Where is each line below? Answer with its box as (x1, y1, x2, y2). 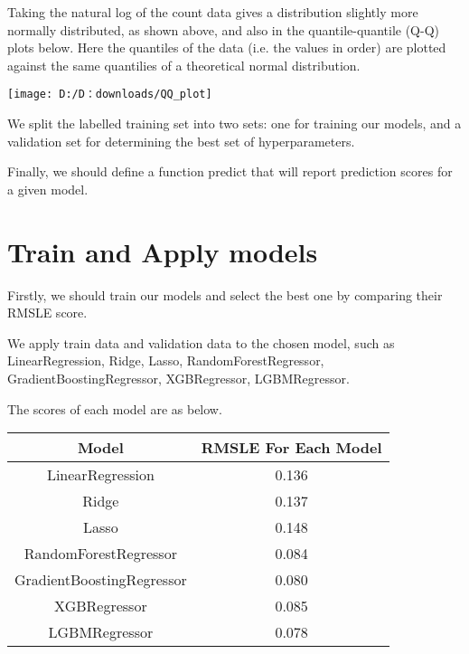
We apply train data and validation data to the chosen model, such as (7, 333, 395, 352)
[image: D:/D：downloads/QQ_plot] (7, 88, 212, 101)
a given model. (7, 179, 89, 198)
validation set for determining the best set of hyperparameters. (7, 131, 355, 150)
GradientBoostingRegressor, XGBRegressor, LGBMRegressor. (7, 368, 350, 387)
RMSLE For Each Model (201, 437, 382, 459)
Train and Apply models (7, 232, 318, 270)
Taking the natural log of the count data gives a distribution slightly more (7, 3, 418, 21)
